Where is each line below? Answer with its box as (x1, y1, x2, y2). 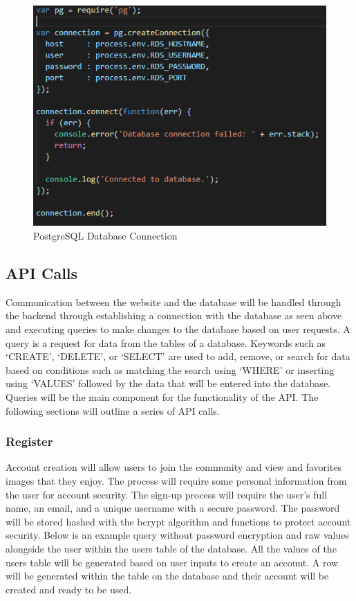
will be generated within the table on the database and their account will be (6, 568, 329, 583)
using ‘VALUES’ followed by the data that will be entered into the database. (6, 376, 330, 391)
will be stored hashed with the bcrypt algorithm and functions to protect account (6, 514, 351, 528)
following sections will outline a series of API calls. (6, 403, 220, 418)
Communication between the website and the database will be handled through (6, 294, 341, 309)
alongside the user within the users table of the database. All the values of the (6, 541, 337, 555)
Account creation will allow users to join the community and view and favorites (6, 460, 342, 474)
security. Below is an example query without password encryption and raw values (6, 528, 349, 542)
